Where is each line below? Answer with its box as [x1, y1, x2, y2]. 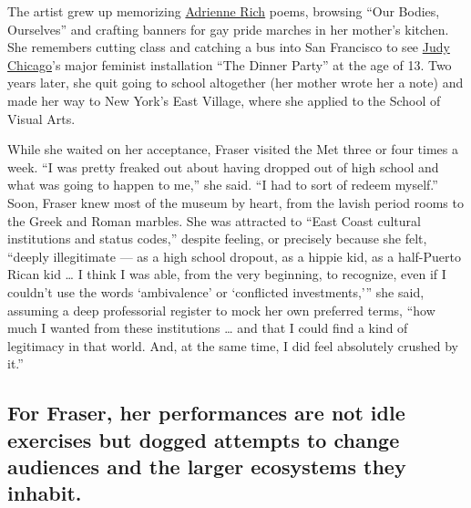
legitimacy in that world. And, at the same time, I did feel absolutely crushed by [7, 336, 458, 355]
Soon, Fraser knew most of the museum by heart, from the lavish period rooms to [7, 192, 464, 212]
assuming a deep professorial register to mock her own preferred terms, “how [7, 300, 435, 319]
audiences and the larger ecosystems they [7, 452, 406, 481]
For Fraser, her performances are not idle [7, 399, 405, 427]
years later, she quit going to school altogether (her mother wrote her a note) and [7, 73, 464, 92]
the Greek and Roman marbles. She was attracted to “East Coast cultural [7, 211, 421, 230]
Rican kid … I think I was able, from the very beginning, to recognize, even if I [7, 264, 446, 284]
